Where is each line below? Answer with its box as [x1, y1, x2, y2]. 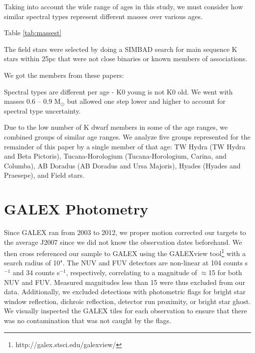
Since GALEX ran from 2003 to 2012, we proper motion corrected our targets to [4, 227, 246, 237]
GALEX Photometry [4, 199, 149, 219]
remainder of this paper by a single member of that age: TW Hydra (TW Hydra [4, 141, 246, 151]
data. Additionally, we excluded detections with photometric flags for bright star [4, 286, 246, 297]
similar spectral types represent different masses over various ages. [4, 11, 203, 21]
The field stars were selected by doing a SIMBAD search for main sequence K [4, 44, 237, 54]
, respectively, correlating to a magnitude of [66, 267, 197, 278]
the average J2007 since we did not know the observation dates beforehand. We [4, 236, 242, 247]
